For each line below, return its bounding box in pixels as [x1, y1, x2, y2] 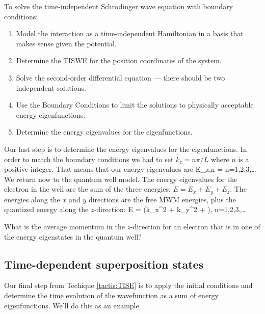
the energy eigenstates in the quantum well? [4, 231, 142, 242]
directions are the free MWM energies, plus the [88, 194, 236, 204]
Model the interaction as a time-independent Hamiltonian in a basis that [16, 28, 244, 39]
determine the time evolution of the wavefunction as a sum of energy [4, 290, 219, 300]
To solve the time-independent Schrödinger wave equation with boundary [4, 1, 233, 11]
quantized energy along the [4, 204, 89, 215]
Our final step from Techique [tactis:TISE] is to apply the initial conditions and [4, 280, 253, 291]
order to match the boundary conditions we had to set [4, 153, 174, 164]
